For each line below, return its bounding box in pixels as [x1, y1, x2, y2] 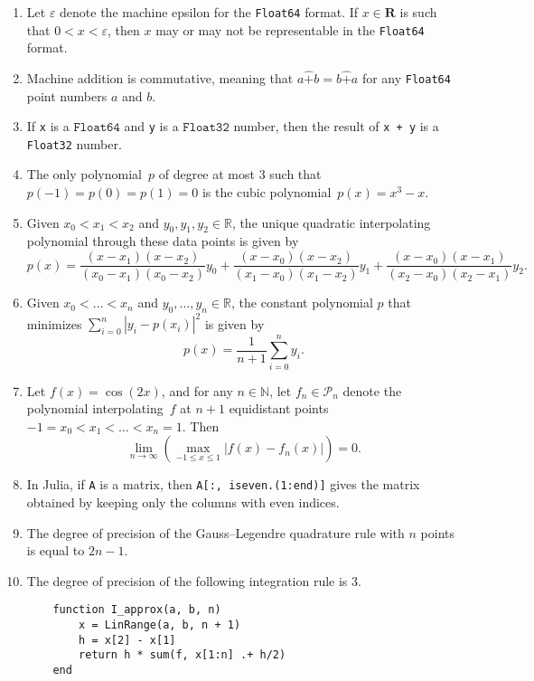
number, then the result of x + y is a [233, 117, 439, 136]
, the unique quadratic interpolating [231, 213, 431, 232]
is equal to [26, 541, 85, 560]
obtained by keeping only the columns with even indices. [26, 492, 340, 511]
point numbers [26, 86, 108, 105]
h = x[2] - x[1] [79, 633, 176, 647]
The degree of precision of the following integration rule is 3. [26, 571, 361, 590]
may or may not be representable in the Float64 [155, 20, 425, 39]
